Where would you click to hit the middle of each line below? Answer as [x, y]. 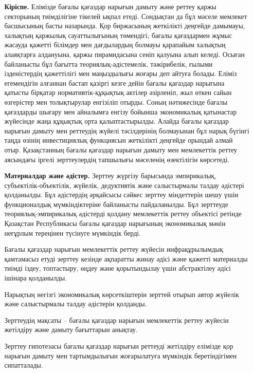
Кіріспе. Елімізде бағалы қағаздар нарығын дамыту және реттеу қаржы [110, 6]
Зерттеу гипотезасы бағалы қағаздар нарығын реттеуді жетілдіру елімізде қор [119, 346]
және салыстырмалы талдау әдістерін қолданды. [76, 304]
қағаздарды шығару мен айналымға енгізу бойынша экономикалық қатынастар [121, 111]
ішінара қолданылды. [36, 278]
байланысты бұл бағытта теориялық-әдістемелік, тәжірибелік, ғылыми [108, 64]
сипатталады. [24, 365]
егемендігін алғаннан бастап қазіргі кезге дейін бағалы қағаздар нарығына [115, 83]
